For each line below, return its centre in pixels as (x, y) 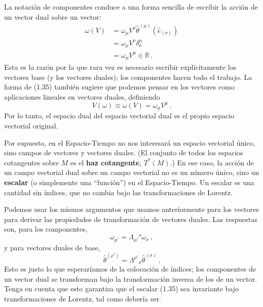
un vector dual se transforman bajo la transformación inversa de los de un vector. (130, 278)
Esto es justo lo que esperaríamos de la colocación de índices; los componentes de (130, 269)
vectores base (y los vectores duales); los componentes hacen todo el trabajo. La (128, 77)
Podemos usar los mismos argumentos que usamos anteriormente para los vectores (131, 209)
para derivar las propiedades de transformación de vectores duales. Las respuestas (131, 219)
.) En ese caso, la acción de (212, 162)
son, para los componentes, (46, 229)
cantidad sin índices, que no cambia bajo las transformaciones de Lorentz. (119, 192)
